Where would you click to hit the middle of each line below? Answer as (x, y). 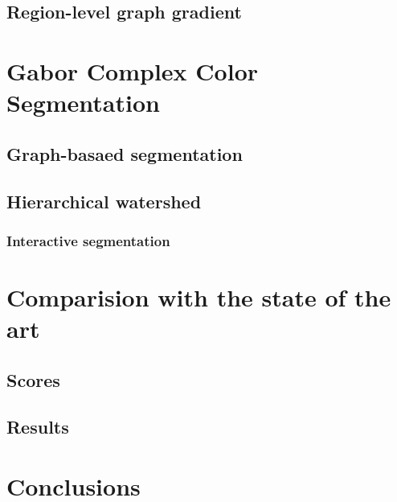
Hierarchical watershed (104, 201)
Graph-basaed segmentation (125, 153)
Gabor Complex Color (133, 70)
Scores (33, 379)
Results (38, 427)
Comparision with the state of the (199, 296)
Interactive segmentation (88, 240)
